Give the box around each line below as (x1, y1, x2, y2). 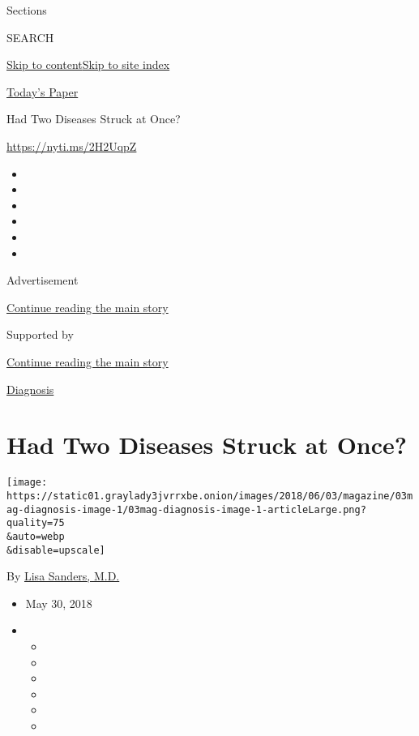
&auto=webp (6, 530, 65, 542)
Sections (6, 2, 47, 18)
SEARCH (6, 28, 54, 45)
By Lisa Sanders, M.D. (6, 567, 120, 584)
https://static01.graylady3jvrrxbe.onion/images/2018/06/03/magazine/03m (6, 490, 413, 502)
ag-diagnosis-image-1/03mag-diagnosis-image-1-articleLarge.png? (6, 503, 366, 516)
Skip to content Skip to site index (6, 56, 170, 73)
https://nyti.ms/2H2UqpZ (6, 137, 137, 154)
